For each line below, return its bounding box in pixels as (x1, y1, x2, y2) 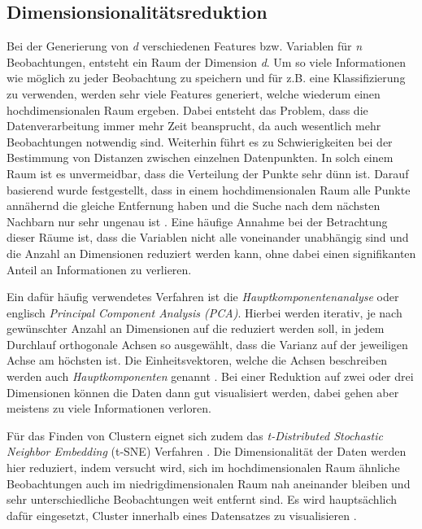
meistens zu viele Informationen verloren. (7, 400, 211, 417)
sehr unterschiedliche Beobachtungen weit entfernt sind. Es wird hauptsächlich (7, 491, 398, 508)
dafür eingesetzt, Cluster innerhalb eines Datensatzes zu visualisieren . (7, 506, 357, 523)
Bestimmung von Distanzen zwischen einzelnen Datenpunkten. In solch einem (7, 149, 394, 166)
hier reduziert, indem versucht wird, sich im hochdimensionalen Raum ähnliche (7, 459, 400, 476)
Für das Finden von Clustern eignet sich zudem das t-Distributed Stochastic (7, 426, 383, 444)
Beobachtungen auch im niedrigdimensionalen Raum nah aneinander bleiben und (7, 474, 411, 492)
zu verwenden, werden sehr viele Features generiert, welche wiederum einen (7, 85, 381, 102)
